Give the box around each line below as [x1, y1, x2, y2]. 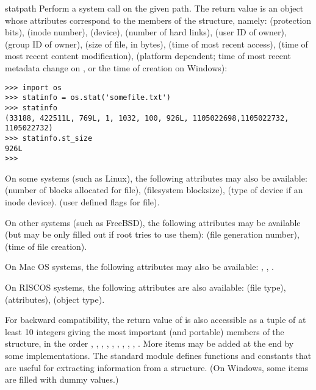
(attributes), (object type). [5, 292, 105, 305]
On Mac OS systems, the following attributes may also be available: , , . [5, 260, 275, 273]
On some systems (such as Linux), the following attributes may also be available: [5, 171, 307, 184]
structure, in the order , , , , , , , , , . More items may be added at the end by [5, 337, 294, 350]
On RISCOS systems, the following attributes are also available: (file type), [5, 280, 286, 293]
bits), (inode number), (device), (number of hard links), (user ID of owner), [5, 26, 287, 38]
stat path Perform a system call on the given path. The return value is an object [5, 2, 304, 14]
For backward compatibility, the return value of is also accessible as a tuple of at [5, 313, 306, 326]
